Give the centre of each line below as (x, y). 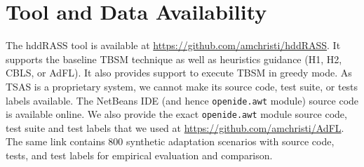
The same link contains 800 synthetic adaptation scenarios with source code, (170, 141)
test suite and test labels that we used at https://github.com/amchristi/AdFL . (175, 127)
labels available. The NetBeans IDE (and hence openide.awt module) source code (182, 100)
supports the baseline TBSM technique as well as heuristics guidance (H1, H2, (174, 59)
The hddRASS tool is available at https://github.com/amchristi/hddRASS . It (173, 45)
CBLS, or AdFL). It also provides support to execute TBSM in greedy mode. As (179, 73)
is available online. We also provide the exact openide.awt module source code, (176, 114)
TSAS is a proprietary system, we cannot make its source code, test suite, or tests (182, 86)
